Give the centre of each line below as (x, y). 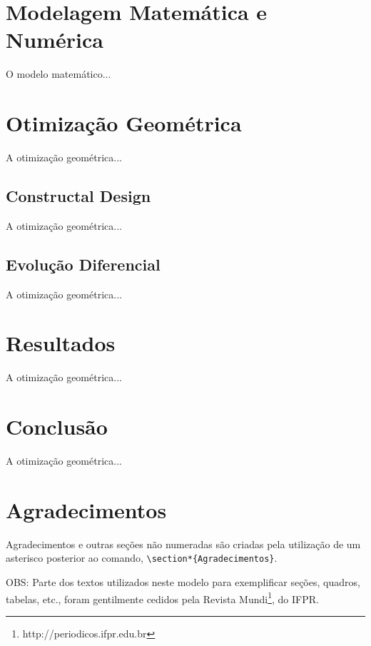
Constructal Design (78, 196)
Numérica (55, 40)
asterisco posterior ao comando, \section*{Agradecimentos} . (142, 558)
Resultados (61, 343)
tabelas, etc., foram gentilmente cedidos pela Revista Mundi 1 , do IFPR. (162, 597)
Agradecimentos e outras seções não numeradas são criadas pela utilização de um (183, 544)
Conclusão (57, 427)
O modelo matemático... (59, 74)
